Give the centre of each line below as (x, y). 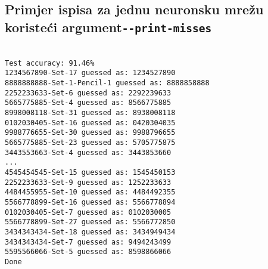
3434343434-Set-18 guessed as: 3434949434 (90, 232)
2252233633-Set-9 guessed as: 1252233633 (88, 182)
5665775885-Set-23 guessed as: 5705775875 (90, 143)
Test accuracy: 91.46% (50, 63)
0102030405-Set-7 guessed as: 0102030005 (88, 212)
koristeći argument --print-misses (108, 27)
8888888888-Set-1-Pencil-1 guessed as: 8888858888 (107, 83)
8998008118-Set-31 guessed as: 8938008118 (90, 113)
